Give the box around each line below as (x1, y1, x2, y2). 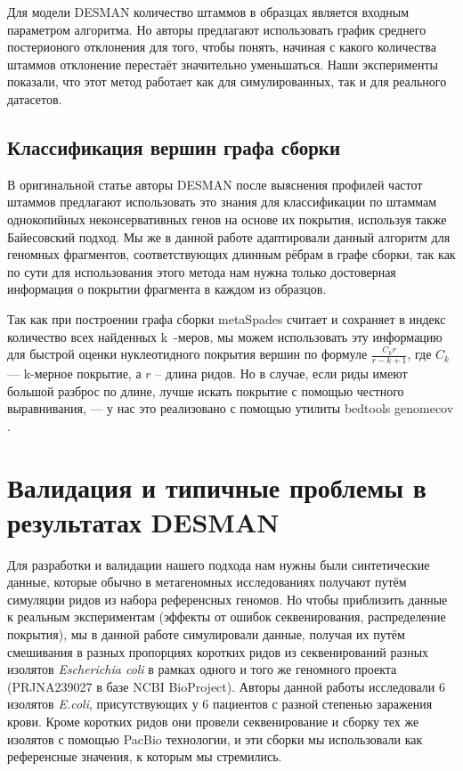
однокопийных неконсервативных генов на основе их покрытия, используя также (7, 209, 447, 228)
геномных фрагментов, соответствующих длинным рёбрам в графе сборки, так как (7, 245, 456, 264)
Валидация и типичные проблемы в (7, 468, 426, 505)
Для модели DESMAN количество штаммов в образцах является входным (7, 3, 410, 20)
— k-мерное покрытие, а (7, 363, 142, 382)
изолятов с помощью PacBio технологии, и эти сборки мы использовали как (7, 729, 423, 748)
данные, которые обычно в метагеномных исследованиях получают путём (7, 572, 407, 591)
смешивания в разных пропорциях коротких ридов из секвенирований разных (7, 642, 429, 661)
